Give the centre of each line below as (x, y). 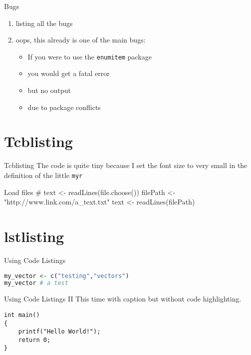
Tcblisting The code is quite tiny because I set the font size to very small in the (126, 165)
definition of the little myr (43, 175)
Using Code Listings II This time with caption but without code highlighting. (123, 299)
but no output (49, 90)
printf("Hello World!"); (59, 332)
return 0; (34, 340)
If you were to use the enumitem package (90, 56)
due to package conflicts (64, 107)
